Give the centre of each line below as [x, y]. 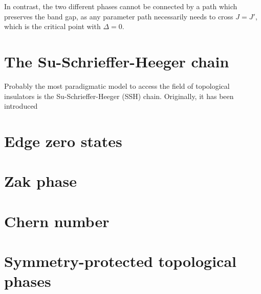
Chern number [57, 221]
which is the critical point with [52, 26]
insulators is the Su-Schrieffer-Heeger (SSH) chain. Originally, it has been [119, 96]
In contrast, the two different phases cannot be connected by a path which [121, 6]
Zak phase [40, 181]
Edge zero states [63, 141]
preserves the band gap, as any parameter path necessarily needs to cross [119, 16]
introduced [21, 106]
